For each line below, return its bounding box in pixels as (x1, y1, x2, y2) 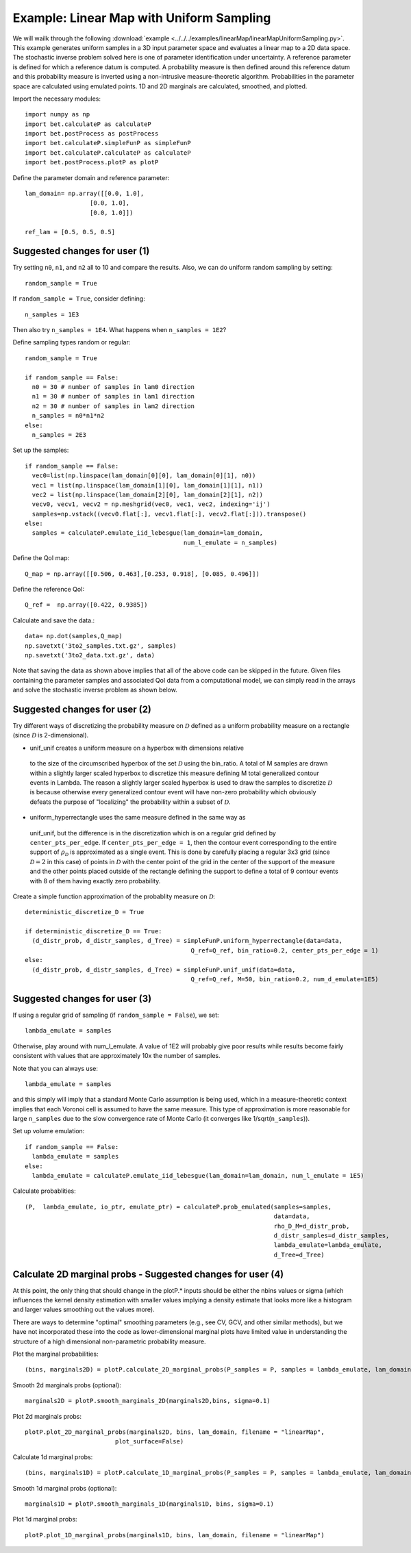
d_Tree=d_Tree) (273, 1250, 325, 1259)
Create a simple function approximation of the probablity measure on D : (12, 892, 216, 900)
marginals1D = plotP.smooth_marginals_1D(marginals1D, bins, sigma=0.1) (25, 1500, 274, 1508)
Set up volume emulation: (12, 1127, 85, 1135)
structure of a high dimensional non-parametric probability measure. (12, 1337, 206, 1346)
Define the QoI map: (12, 554, 70, 562)
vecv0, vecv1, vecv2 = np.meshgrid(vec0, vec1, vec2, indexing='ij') (32, 501, 271, 508)
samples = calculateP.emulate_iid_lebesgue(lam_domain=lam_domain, (32, 529, 264, 537)
